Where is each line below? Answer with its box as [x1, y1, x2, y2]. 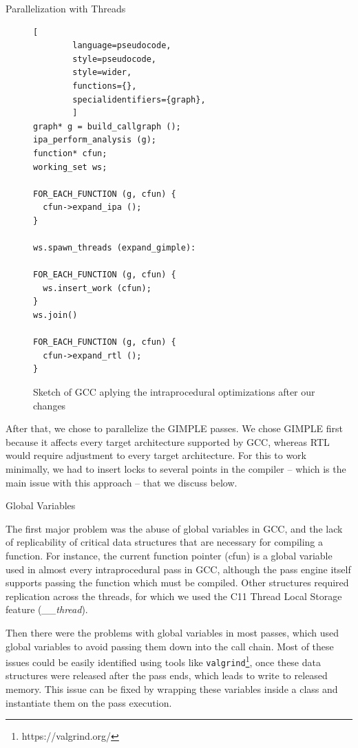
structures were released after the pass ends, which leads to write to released [6, 668, 328, 683]
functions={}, [72, 81, 137, 91]
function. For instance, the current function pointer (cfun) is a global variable [6, 548, 333, 562]
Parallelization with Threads [6, 1, 126, 15]
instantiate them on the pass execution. [6, 695, 172, 709]
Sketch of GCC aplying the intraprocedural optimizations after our [33, 385, 315, 399]
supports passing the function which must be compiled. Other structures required [6, 575, 349, 590]
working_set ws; [33, 162, 107, 172]
